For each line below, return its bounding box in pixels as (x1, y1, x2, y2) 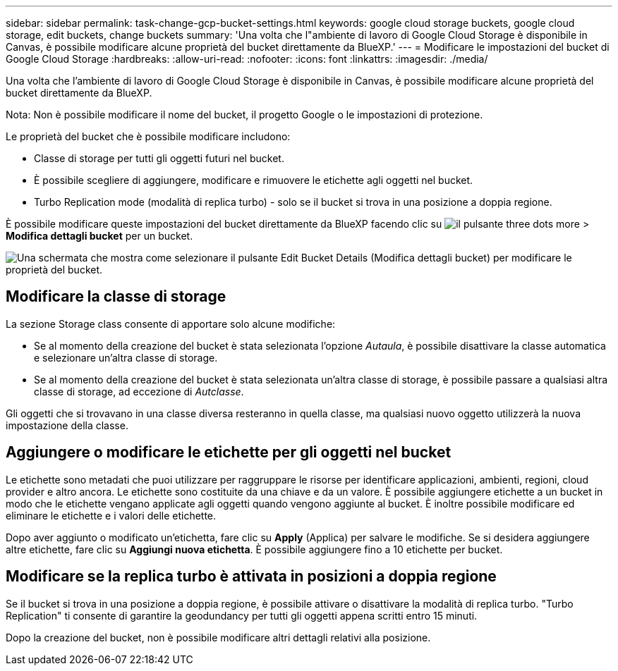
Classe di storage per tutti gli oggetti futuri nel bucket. (34, 152, 284, 164)
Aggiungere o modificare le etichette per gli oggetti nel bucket (6, 443, 452, 462)
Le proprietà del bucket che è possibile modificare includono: (6, 130, 291, 142)
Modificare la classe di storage (6, 288, 226, 306)
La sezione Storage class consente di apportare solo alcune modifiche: (6, 317, 336, 330)
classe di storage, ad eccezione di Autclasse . (34, 385, 244, 398)
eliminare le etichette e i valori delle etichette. (6, 509, 217, 522)
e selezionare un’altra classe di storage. (34, 351, 218, 364)
